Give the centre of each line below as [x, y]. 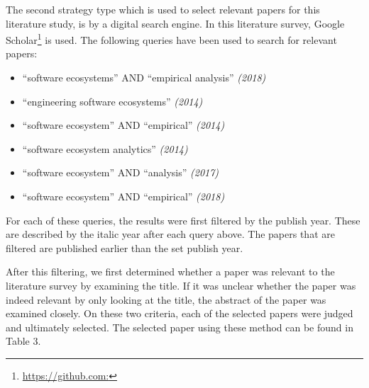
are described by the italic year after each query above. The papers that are [170, 234]
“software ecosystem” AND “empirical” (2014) [123, 125]
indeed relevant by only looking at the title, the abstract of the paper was [166, 299]
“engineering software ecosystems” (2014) [112, 101]
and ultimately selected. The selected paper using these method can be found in [180, 327]
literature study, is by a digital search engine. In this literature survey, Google [175, 23]
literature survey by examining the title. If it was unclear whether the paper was [181, 285]
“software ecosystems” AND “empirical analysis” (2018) [144, 78]
